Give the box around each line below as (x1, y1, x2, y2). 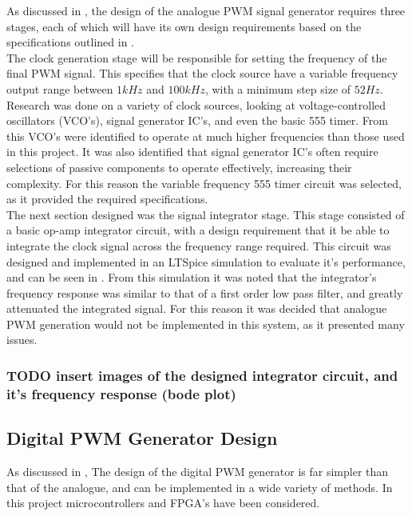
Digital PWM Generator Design (6, 426, 278, 450)
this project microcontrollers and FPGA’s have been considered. (6, 494, 320, 511)
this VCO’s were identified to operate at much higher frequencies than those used (6, 127, 405, 144)
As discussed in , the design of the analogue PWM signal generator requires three (6, 2, 406, 18)
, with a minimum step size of (204, 80, 351, 97)
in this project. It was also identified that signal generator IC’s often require (6, 143, 378, 160)
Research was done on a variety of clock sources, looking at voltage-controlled (6, 96, 386, 113)
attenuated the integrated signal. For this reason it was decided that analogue (6, 300, 387, 317)
